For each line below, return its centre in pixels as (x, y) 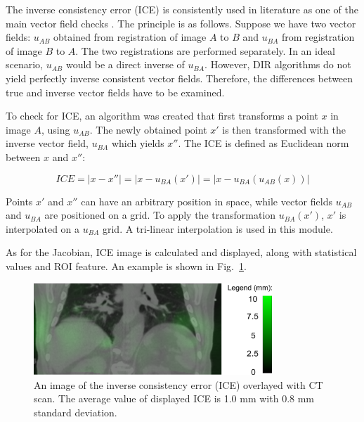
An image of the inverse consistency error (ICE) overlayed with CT (178, 384)
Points (19, 201)
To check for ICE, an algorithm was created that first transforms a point (162, 116)
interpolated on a (43, 228)
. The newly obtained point (148, 129)
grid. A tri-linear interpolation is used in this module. (217, 228)
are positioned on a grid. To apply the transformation (160, 215)
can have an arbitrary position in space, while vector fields (207, 201)
